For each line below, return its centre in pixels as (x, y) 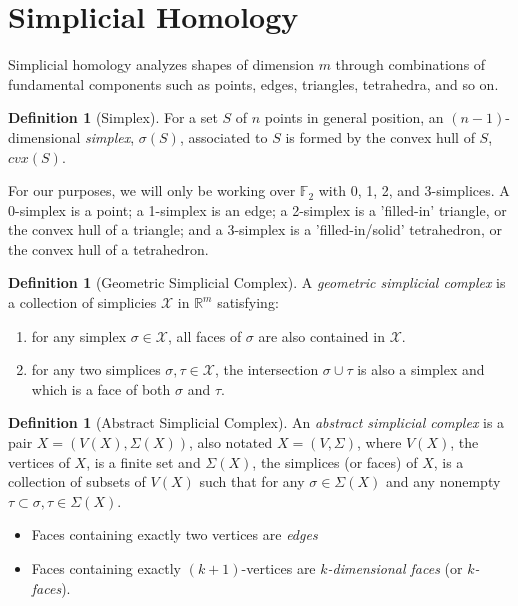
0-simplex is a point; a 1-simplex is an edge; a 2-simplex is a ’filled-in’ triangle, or (257, 209)
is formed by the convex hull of (380, 136)
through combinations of (410, 64)
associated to (228, 136)
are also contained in (321, 335)
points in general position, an (354, 117)
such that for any (252, 481)
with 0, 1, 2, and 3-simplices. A (414, 190)
